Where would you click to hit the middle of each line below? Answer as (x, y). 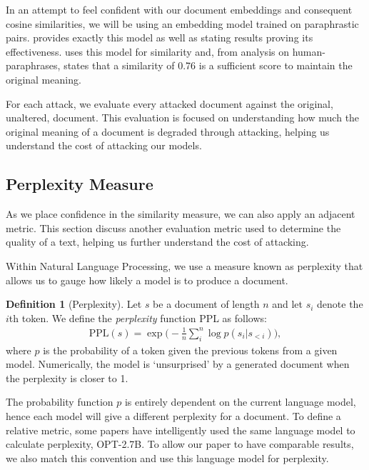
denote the (340, 304)
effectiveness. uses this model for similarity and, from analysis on (147, 51)
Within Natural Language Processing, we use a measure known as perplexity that (184, 265)
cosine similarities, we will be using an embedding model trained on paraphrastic (182, 23)
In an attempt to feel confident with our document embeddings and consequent (179, 9)
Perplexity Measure (80, 184)
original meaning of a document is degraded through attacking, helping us (168, 131)
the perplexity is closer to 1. (67, 377)
